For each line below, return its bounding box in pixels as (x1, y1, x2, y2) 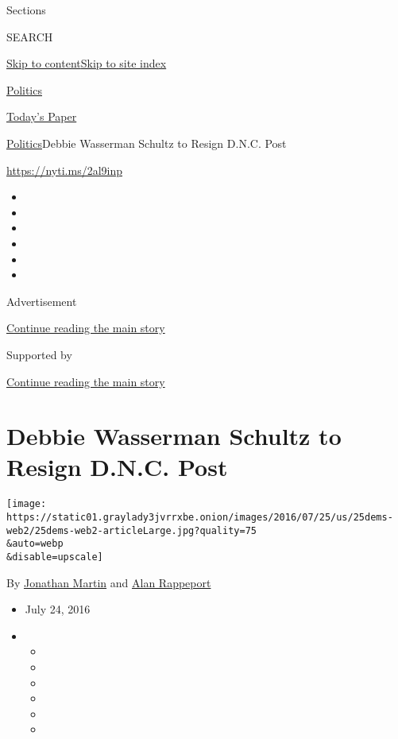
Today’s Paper (6, 108, 77, 125)
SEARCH (6, 28, 53, 44)
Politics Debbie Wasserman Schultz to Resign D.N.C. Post (6, 134, 287, 151)
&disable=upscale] (6, 551, 103, 563)
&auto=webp (6, 538, 64, 550)
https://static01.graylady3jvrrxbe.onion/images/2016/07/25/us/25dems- (6, 512, 393, 524)
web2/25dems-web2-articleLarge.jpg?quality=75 (6, 524, 257, 536)
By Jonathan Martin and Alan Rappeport (6, 574, 211, 590)
